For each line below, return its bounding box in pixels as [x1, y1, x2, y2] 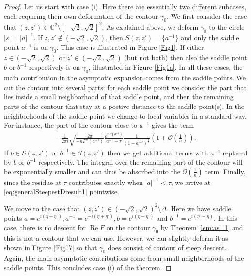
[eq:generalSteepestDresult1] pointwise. [4, 186, 119, 197]
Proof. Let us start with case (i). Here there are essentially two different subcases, [4, 1, 246, 11]
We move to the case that [4, 203, 80, 213]
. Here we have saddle [167, 203, 231, 213]
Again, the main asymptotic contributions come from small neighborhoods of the [4, 253, 244, 263]
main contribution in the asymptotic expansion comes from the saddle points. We [4, 73, 246, 83]
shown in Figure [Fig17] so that [4, 242, 97, 252]
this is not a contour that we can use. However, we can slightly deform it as [4, 232, 228, 243]
